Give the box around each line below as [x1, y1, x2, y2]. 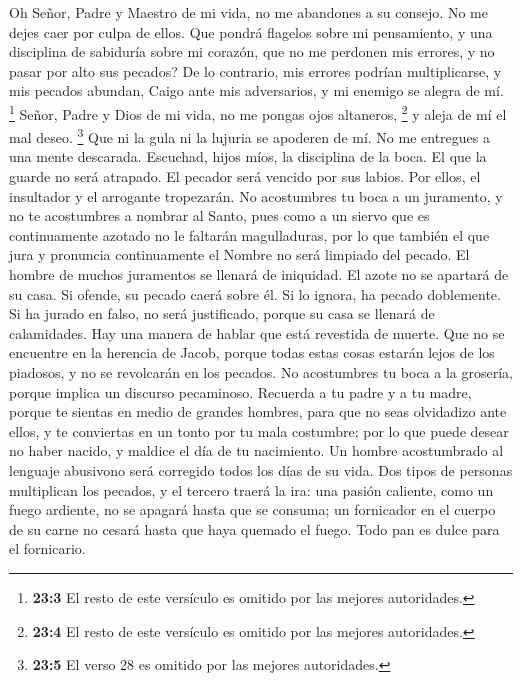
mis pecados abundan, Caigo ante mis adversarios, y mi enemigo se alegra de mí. [9, 80, 504, 101]
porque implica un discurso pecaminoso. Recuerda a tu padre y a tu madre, [9, 381, 472, 402]
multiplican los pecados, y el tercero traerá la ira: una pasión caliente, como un [9, 479, 494, 500]
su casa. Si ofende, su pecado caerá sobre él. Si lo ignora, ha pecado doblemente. [9, 283, 501, 304]
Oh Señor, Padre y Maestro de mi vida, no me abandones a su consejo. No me [9, 2, 488, 22]
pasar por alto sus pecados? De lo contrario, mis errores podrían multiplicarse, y [9, 60, 502, 81]
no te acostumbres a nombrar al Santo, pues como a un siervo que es [9, 205, 430, 226]
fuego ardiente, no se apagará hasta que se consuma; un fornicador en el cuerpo [9, 499, 496, 520]
